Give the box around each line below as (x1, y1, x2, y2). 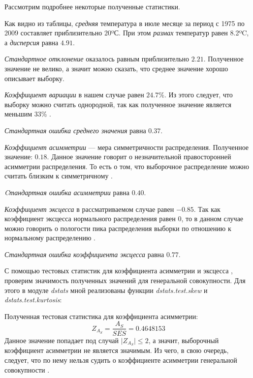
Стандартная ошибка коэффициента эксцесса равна (4, 249, 164, 259)
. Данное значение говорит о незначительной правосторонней (47, 151, 231, 162)
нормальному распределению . (4, 233, 95, 243)
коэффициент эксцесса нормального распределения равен (4, 213, 176, 224)
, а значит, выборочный (148, 335, 219, 345)
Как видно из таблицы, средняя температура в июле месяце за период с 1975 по (4, 18, 245, 28)
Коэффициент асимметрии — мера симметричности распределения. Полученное (4, 142, 249, 152)
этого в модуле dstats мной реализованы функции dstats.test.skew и (4, 285, 208, 295)
